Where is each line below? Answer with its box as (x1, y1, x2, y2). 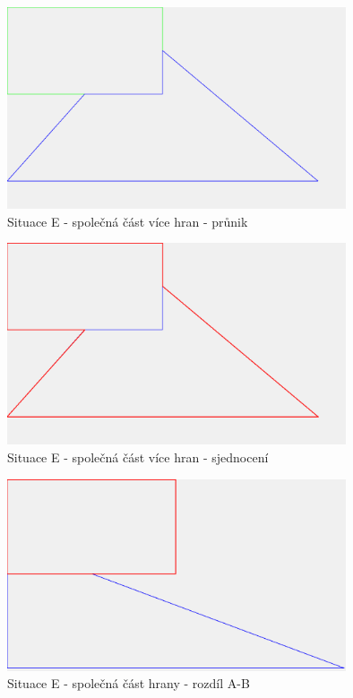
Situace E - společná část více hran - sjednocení (7, 448, 269, 467)
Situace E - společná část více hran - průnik (7, 211, 248, 230)
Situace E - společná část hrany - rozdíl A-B (7, 674, 250, 693)
